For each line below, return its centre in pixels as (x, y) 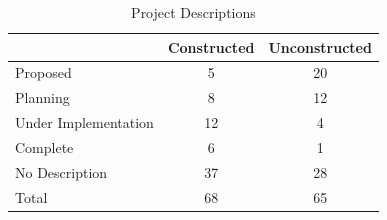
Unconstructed (320, 46)
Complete (44, 146)
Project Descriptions (193, 12)
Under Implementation (84, 122)
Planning (42, 97)
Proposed (43, 72)
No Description (61, 171)
